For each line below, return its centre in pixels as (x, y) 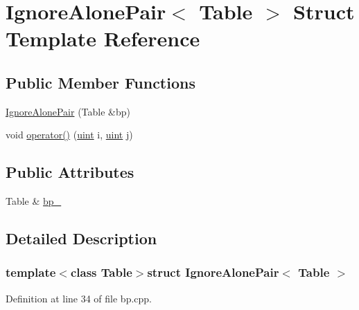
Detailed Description (81, 238)
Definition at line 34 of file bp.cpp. (79, 298)
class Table (101, 272)
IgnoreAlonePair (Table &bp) (68, 111)
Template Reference (103, 38)
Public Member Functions (100, 82)
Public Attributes (70, 172)
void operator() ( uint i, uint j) (69, 135)
